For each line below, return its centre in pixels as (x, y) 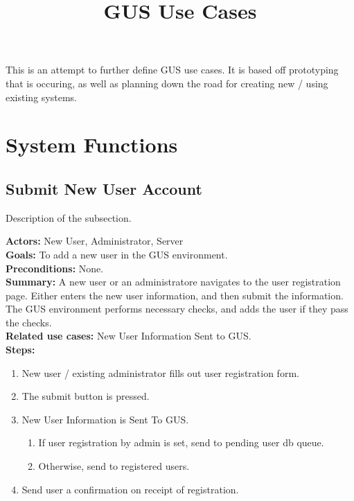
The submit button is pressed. (86, 396)
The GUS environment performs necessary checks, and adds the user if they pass (177, 309)
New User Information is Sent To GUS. (105, 419)
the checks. (29, 322)
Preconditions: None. (55, 268)
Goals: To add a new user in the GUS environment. (117, 254)
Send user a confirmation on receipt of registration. (130, 489)
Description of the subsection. (69, 217)
